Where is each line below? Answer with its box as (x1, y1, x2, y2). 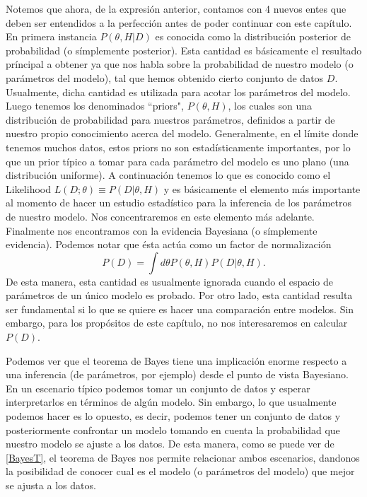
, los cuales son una (228, 98, 313, 113)
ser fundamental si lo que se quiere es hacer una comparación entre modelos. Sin (6, 301, 354, 316)
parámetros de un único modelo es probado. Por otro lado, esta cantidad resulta (6, 288, 353, 303)
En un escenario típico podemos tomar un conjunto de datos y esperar (6, 380, 310, 395)
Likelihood (6, 181, 51, 196)
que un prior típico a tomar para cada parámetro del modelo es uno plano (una (6, 153, 349, 168)
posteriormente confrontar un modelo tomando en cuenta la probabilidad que (6, 422, 340, 437)
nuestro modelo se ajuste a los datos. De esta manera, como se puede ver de (6, 436, 334, 451)
